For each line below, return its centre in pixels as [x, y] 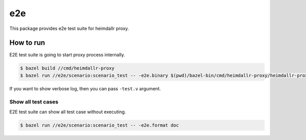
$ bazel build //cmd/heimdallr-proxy [67, 68]
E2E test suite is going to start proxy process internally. [67, 55]
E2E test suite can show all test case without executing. [68, 112]
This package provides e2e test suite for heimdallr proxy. [69, 28]
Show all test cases [34, 101]
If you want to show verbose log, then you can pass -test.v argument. [85, 88]
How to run [27, 43]
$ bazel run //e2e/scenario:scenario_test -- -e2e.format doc [99, 125]
